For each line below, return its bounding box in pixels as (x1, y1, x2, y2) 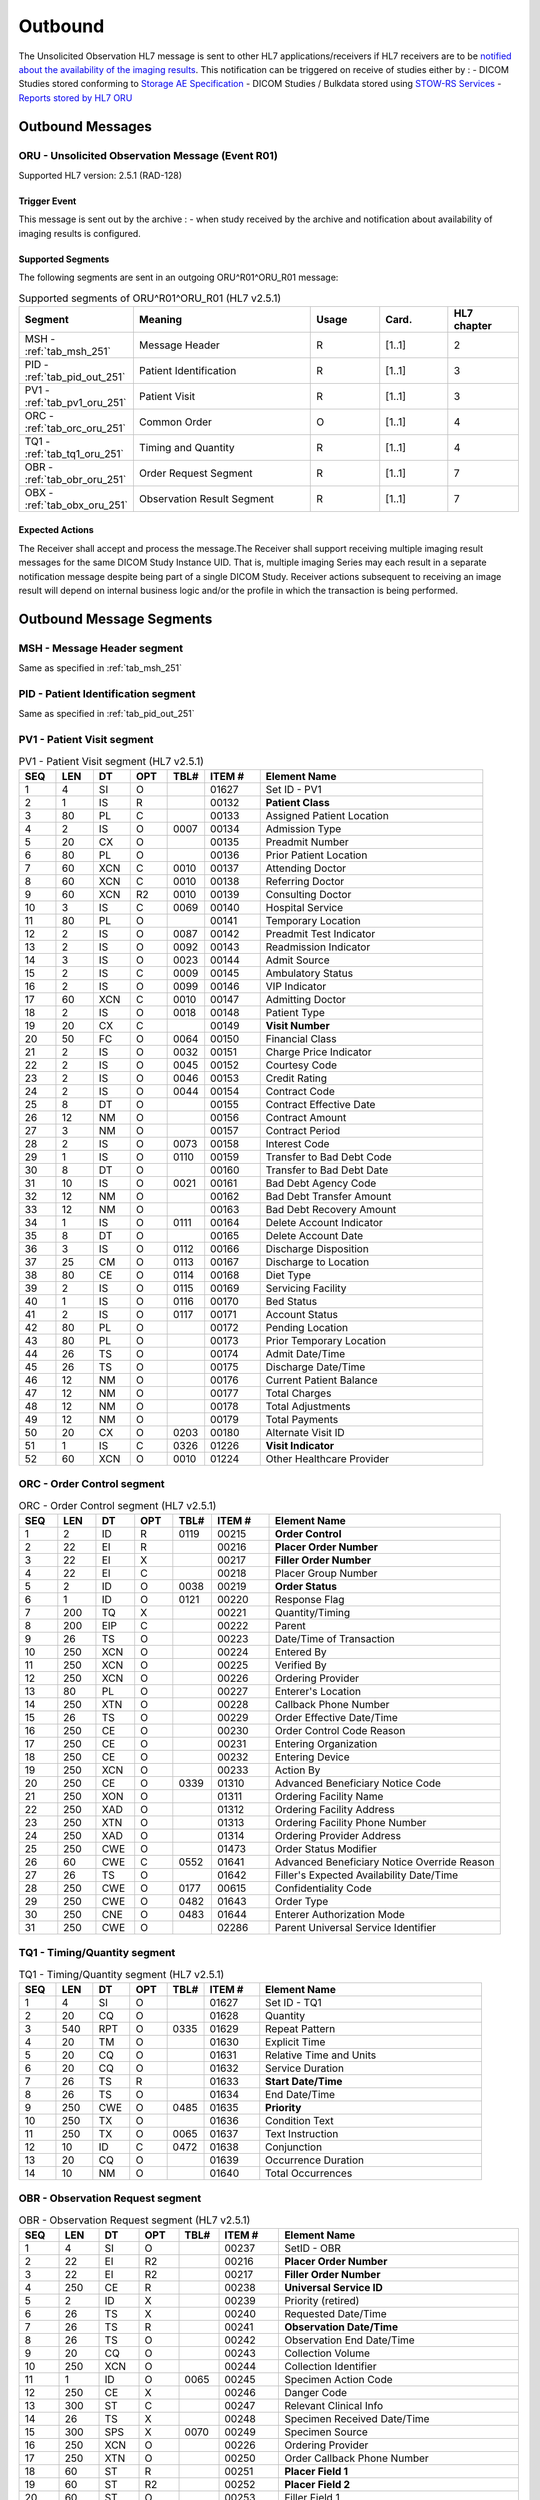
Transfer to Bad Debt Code (265, 1150, 392, 1164)
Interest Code (265, 1136, 330, 1150)
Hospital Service (265, 900, 344, 914)
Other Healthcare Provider (265, 1451, 390, 1465)
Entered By (275, 1645, 327, 1659)
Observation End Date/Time (284, 2333, 415, 2347)
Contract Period (265, 1123, 341, 1137)
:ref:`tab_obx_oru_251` (24, 498, 129, 512)
